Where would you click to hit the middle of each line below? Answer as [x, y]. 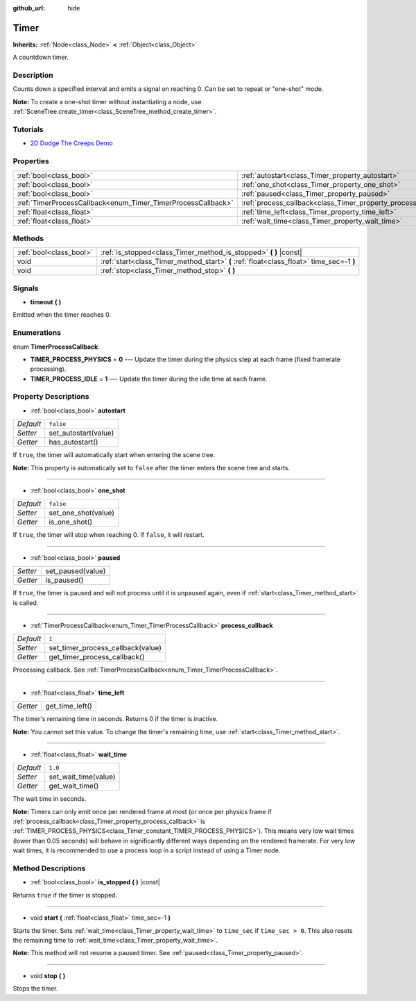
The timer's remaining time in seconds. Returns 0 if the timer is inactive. [115, 719]
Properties [31, 161]
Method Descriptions [49, 868]
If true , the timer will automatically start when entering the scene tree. [114, 455]
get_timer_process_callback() [97, 657]
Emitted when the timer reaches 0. [62, 315]
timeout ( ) [46, 302]
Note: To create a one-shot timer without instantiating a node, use [107, 101]
